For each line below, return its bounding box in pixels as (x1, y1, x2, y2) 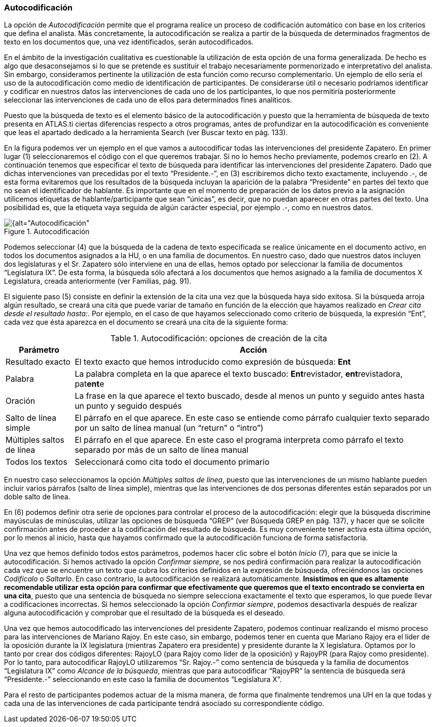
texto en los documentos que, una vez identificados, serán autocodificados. (4, 38, 254, 47)
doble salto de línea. (4, 492, 70, 501)
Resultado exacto (5, 357, 71, 367)
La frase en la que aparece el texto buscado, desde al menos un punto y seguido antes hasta (74, 391, 425, 401)
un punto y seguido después (74, 401, 182, 411)
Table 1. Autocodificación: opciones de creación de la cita (110, 333, 327, 344)
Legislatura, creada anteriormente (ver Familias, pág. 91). (4, 277, 192, 286)
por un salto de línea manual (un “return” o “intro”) (74, 423, 264, 433)
